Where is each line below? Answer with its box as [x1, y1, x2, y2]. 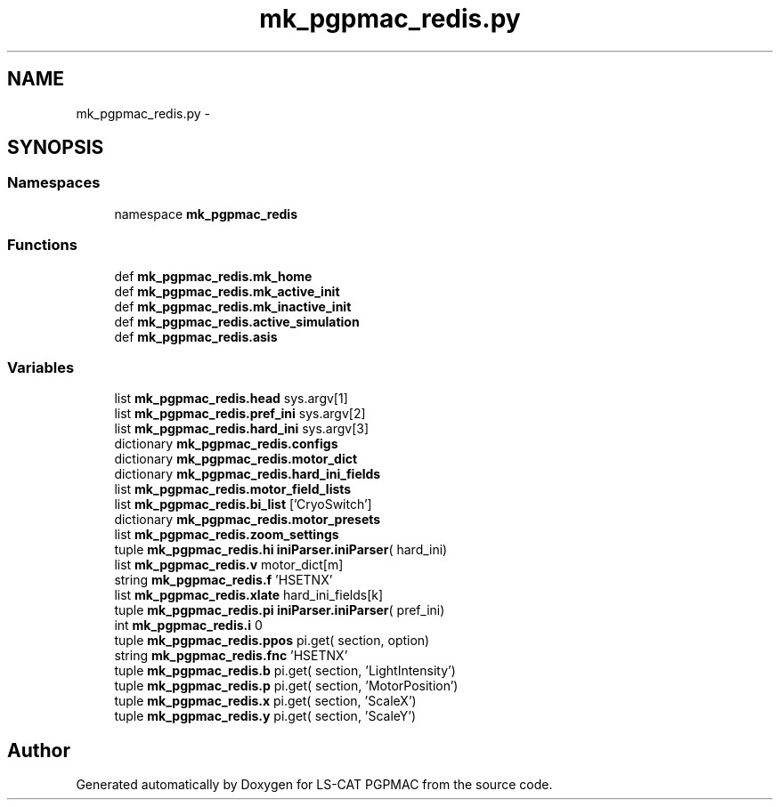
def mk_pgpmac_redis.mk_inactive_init [114, 298, 352, 314]
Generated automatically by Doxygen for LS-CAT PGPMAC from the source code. [76, 777, 553, 793]
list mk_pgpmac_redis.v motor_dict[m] [114, 557, 344, 573]
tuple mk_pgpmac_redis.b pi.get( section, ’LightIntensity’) [114, 663, 456, 679]
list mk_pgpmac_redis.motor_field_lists [114, 481, 352, 497]
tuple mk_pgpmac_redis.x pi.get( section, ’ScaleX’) [114, 693, 417, 709]
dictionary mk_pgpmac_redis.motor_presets [114, 512, 381, 528]
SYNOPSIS [7, 136, 104, 159]
